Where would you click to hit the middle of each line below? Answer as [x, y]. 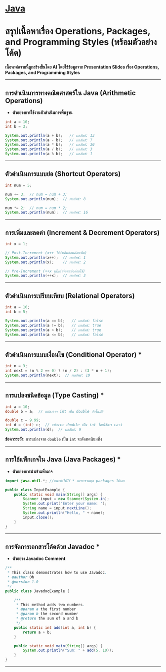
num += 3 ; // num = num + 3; [36, 194]
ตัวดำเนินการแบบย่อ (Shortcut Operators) [63, 174]
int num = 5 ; [19, 185]
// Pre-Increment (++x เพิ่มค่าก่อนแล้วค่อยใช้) [45, 271]
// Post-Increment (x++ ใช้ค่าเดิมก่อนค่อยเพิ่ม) [46, 253]
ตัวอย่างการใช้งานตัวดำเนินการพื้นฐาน [42, 112]
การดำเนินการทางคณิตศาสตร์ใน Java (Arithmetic [70, 93]
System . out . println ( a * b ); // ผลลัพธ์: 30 [50, 145]
